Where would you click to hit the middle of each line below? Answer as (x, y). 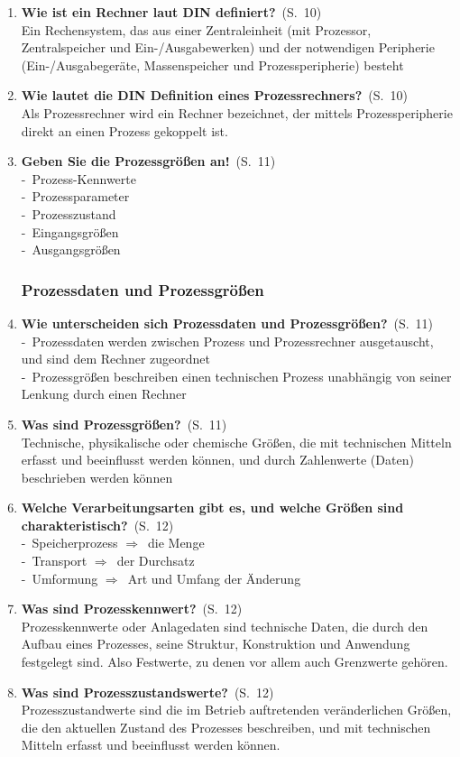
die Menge (176, 543)
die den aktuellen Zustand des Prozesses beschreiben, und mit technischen (226, 727)
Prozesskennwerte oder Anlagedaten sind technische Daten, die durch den (225, 626)
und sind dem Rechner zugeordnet (115, 359)
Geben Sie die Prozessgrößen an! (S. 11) (148, 161)
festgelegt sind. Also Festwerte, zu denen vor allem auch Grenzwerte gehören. (235, 662)
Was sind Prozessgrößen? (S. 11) (124, 424)
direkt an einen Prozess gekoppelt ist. (124, 130)
